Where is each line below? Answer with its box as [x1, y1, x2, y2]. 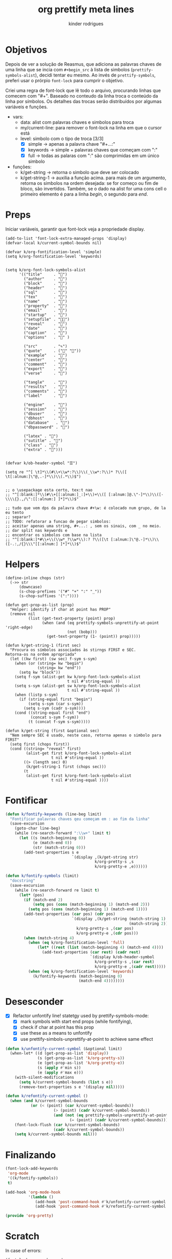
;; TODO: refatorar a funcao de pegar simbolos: [5, 519, 111, 524]
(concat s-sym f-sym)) [30, 715, 79, 720]
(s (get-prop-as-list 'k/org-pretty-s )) [37, 1056, 125, 1061]
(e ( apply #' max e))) [37, 1070, 83, 1075]
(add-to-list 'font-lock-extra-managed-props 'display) [5, 236, 127, 241]
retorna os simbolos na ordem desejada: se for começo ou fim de [20, 180, 159, 186]
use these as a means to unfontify [20, 1030, 92, 1036]
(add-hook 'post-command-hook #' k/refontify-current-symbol [35, 1204, 166, 1209]
